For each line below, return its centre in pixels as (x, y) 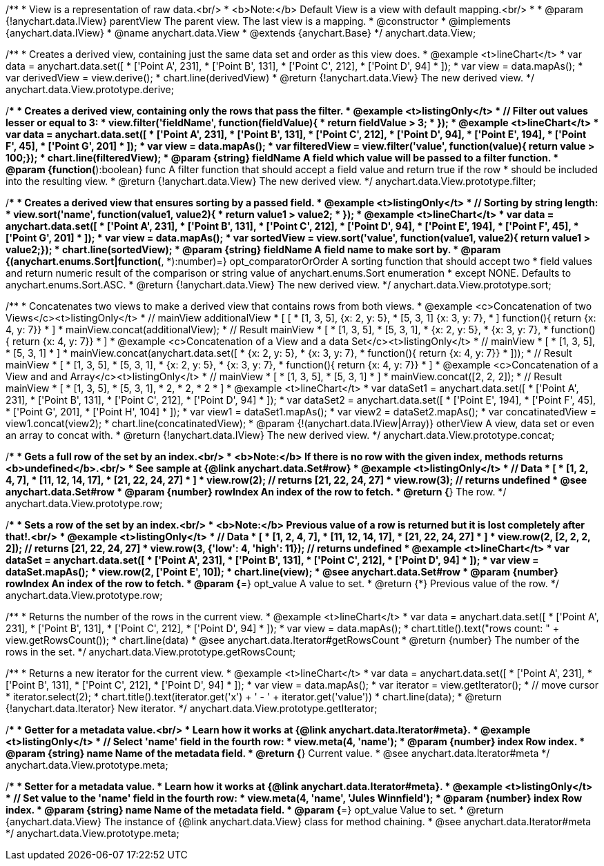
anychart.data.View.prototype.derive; (90, 89)
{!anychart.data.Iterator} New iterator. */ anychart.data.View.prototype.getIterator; (192, 708)
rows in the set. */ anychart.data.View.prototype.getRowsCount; (151, 652)
